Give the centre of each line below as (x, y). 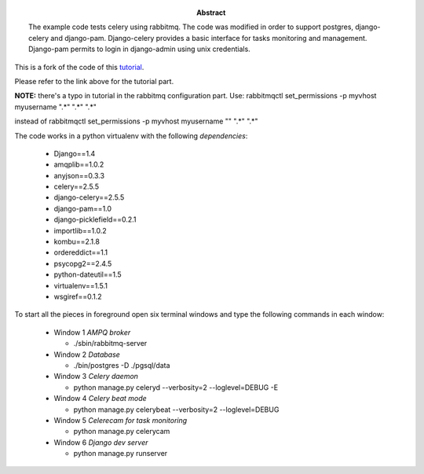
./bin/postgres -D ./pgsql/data (122, 365)
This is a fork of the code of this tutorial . (79, 67)
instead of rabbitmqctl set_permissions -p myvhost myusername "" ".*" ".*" (136, 121)
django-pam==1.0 (83, 208)
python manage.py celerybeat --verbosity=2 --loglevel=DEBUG (176, 410)
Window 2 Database (87, 355)
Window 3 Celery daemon (96, 377)
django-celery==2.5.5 (89, 197)
